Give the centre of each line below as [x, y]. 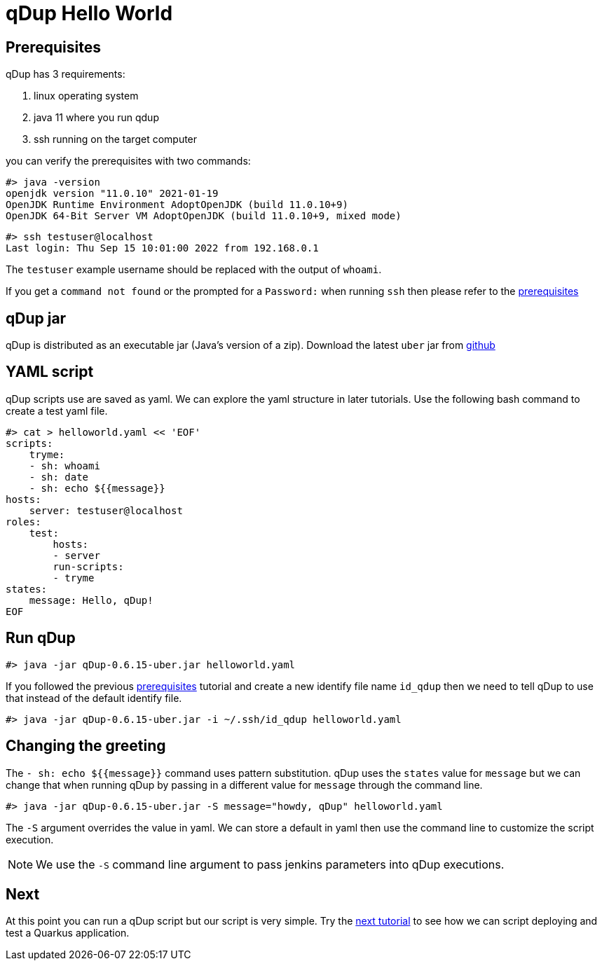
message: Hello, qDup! [91, 600]
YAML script [50, 372]
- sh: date [59, 477]
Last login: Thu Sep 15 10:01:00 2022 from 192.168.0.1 [162, 248]
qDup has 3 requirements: [66, 74]
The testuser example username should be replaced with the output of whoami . [194, 270]
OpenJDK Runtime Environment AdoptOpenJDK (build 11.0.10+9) [177, 205]
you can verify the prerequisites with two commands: [128, 161]
